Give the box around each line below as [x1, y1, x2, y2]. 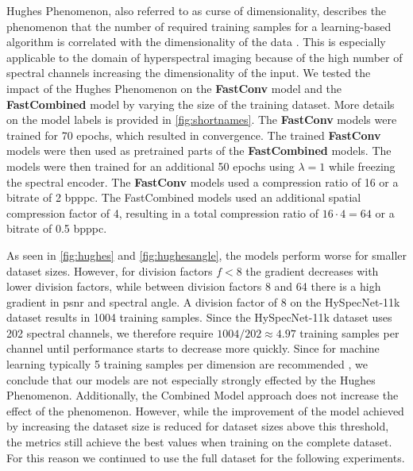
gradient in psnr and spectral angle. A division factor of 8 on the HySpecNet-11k [6, 293, 400, 310]
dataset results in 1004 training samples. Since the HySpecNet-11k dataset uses [6, 309, 392, 326]
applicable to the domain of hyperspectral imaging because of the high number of [6, 48, 403, 65]
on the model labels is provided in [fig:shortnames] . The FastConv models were [6, 111, 397, 128]
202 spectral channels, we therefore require [6, 324, 214, 341]
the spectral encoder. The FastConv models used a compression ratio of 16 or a [6, 173, 399, 190]
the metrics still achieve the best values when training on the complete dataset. [6, 434, 392, 450]
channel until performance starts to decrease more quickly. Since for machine [6, 340, 380, 357]
